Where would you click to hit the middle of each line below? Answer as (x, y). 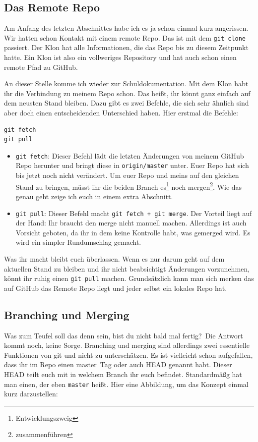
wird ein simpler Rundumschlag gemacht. (78, 242)
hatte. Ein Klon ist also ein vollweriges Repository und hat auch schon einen (120, 57)
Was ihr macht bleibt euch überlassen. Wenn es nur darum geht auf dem (114, 258)
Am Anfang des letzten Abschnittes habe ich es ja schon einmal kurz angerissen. (126, 28)
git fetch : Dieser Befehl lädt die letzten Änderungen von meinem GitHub (130, 155)
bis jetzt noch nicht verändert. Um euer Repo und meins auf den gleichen (127, 175)
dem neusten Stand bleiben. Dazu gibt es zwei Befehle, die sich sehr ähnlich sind (127, 103)
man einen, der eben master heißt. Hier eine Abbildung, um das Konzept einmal (126, 384)
